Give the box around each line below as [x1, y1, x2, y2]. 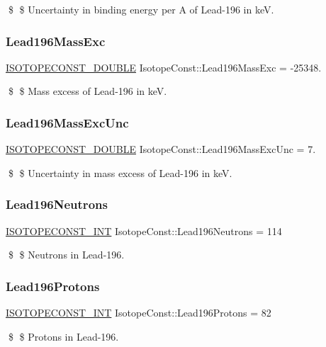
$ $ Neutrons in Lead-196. [8, 247, 125, 262]
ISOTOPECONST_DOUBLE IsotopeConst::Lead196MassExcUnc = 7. [6, 142, 316, 157]
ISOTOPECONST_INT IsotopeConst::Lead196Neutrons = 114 [6, 223, 282, 238]
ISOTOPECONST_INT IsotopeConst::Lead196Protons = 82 [6, 305, 271, 320]
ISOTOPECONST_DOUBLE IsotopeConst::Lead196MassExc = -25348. [6, 59, 322, 74]
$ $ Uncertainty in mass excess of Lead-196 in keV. [8, 165, 232, 180]
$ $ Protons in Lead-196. [8, 329, 119, 343]
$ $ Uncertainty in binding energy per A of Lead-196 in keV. [8, 2, 274, 16]
